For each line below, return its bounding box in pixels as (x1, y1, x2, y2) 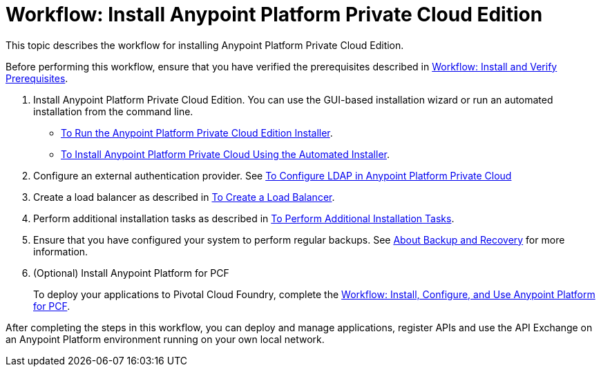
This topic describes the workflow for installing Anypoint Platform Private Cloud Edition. (6, 39, 404, 51)
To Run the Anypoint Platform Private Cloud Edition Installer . (61, 126, 333, 139)
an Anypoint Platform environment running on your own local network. (6, 333, 325, 345)
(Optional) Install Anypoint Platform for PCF (33, 266, 229, 279)
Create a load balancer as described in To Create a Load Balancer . (33, 190, 335, 203)
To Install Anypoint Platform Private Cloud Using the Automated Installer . (61, 148, 390, 160)
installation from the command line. (33, 105, 193, 117)
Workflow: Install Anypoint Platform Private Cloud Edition (6, 3, 543, 26)
